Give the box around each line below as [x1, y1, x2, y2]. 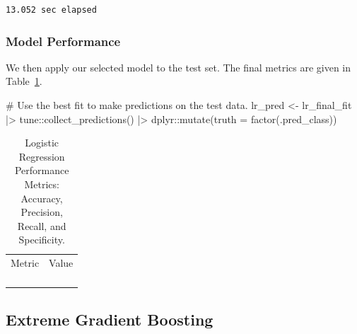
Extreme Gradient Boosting [6, 308, 213, 330]
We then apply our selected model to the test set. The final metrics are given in [6, 59, 351, 74]
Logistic [25, 135, 59, 150]
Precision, [21, 205, 63, 219]
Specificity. [18, 232, 65, 247]
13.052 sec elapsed [6, 5, 97, 15]
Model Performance [6, 32, 121, 50]
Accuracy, [21, 190, 63, 205]
